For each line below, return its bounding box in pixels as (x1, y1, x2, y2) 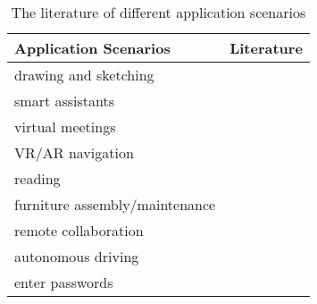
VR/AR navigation (14, 142, 134, 163)
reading (14, 168, 61, 189)
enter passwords (14, 272, 113, 292)
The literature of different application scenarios (11, 2, 306, 22)
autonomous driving (14, 246, 139, 266)
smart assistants (14, 90, 115, 111)
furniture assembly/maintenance (14, 194, 216, 215)
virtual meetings (14, 116, 116, 137)
